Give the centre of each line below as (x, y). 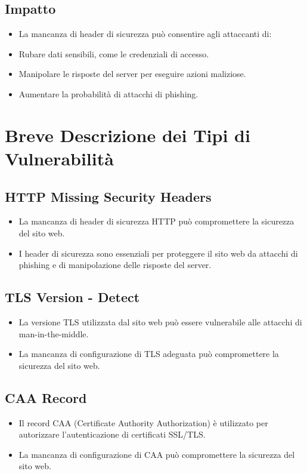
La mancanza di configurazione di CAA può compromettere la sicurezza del (157, 454)
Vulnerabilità (59, 158)
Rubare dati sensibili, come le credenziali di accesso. (114, 53)
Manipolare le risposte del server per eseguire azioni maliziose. (132, 74)
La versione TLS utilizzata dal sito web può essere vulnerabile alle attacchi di (160, 321)
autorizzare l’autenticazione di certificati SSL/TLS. (112, 434)
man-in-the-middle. (54, 333)
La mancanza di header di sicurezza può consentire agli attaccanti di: (145, 34)
